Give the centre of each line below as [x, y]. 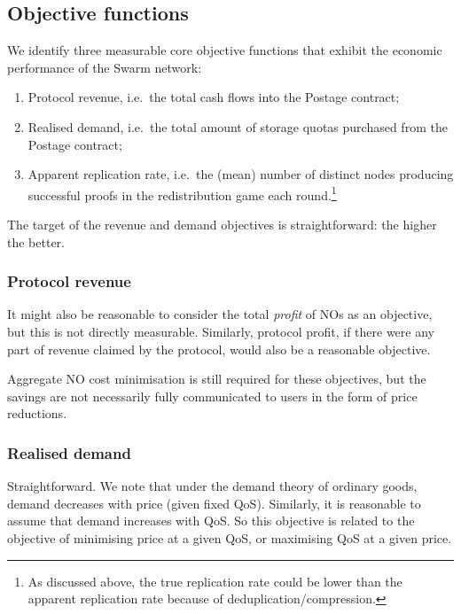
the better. [36, 241]
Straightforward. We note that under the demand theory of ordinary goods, [212, 486]
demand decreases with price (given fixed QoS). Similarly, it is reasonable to [214, 503]
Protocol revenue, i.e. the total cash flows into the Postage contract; [214, 97]
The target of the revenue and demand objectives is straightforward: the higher [222, 225]
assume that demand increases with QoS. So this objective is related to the [211, 521]
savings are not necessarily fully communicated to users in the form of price [212, 396]
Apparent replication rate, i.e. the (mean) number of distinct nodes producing [241, 174]
